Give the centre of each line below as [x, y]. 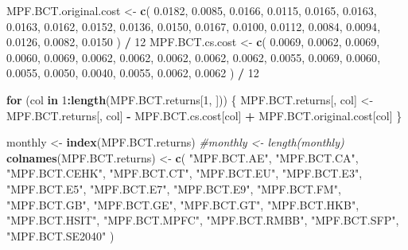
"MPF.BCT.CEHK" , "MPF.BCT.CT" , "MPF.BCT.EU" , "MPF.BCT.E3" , [185, 173]
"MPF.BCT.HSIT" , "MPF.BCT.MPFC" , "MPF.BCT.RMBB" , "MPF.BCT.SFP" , [203, 220]
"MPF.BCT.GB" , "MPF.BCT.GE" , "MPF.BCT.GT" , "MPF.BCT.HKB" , [183, 204]
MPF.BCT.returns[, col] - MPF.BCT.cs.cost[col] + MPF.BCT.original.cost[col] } [204, 115]
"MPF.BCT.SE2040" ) [60, 235]
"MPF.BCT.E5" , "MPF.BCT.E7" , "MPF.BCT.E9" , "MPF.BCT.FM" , [174, 188]
